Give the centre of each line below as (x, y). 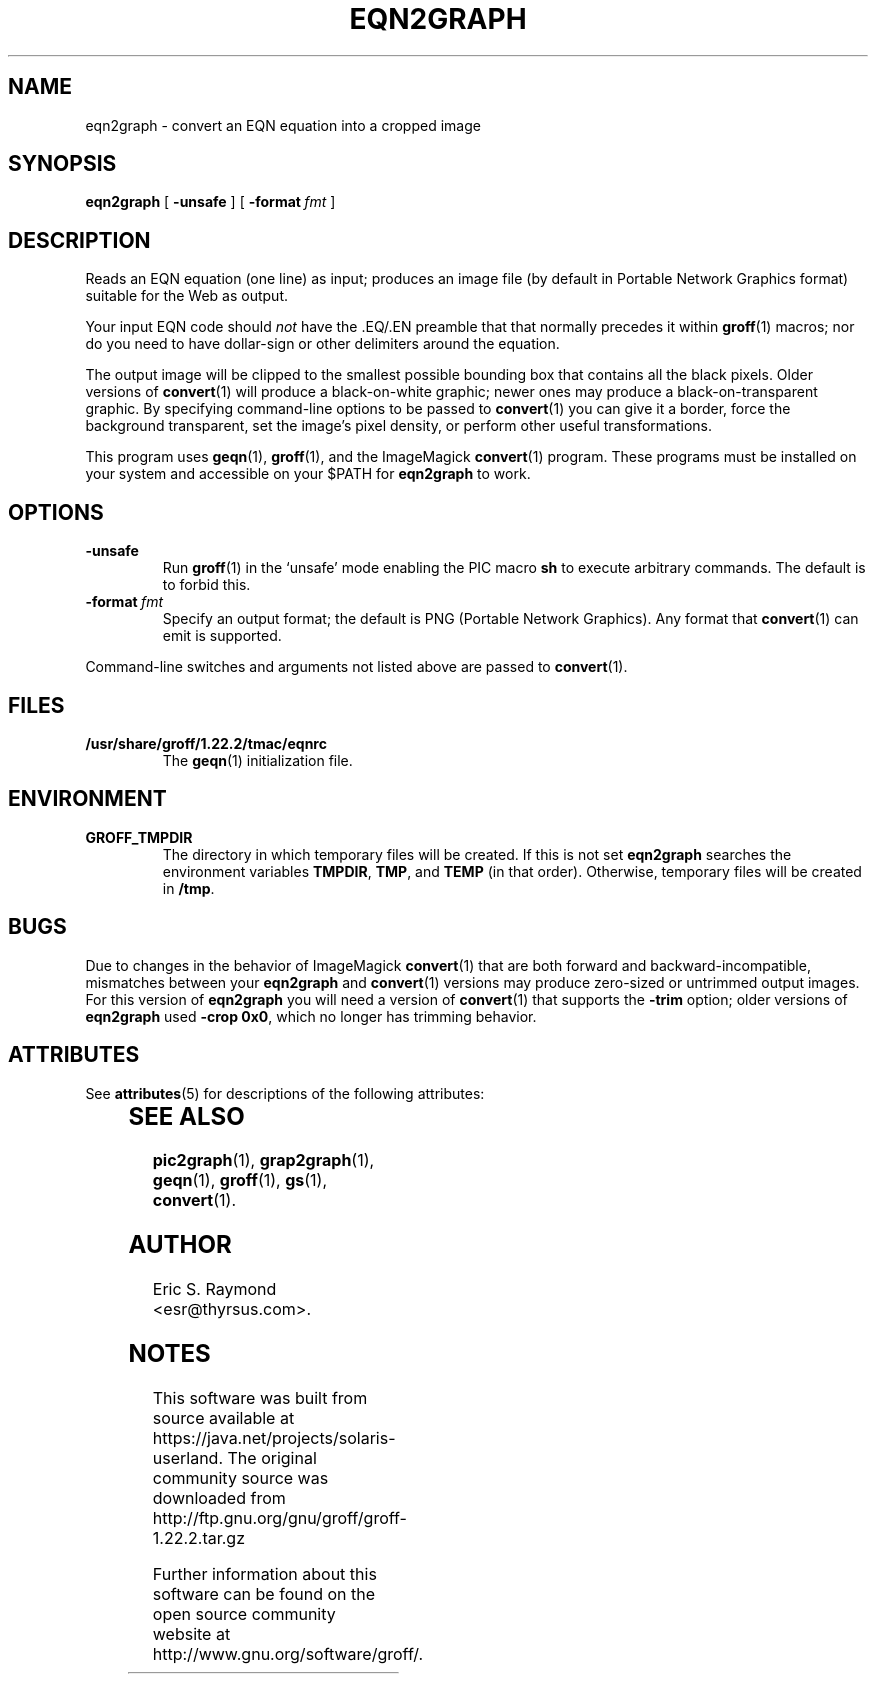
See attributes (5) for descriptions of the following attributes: (285, 1093)
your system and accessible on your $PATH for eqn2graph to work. (308, 474)
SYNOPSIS (62, 164)
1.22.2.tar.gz (198, 1538)
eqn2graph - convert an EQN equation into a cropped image (283, 125)
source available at (223, 1418)
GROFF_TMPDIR (139, 837)
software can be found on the (264, 1594)
